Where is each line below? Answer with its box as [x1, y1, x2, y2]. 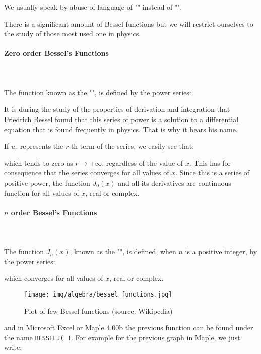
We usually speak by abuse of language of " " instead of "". [4, 2, 182, 12]
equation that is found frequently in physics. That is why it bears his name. [4, 124, 238, 134]
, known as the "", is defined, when [70, 246, 176, 257]
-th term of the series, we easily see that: [69, 141, 194, 151]
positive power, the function [4, 177, 90, 188]
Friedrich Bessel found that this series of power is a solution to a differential [4, 113, 239, 124]
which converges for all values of [4, 273, 103, 283]
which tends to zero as [4, 157, 73, 168]
